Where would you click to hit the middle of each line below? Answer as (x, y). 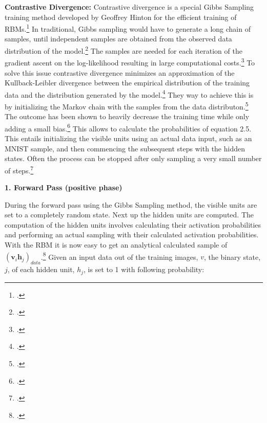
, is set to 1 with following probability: (144, 269)
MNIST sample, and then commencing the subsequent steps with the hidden (125, 148)
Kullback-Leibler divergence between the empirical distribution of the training (127, 83)
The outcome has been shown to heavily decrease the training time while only (127, 116)
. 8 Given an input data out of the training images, (119, 256)
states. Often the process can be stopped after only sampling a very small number (133, 158)
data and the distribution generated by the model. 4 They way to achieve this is (129, 94)
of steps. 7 (19, 169)
